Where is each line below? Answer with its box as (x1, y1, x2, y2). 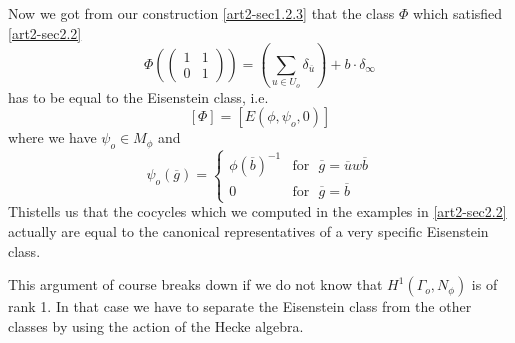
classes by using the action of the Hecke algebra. (8, 315, 304, 336)
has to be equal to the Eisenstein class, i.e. (8, 86, 269, 107)
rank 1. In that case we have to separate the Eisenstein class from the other (8, 296, 472, 317)
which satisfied (412, 3, 503, 23)
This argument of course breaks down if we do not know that (8, 274, 383, 295)
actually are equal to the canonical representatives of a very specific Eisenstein (8, 220, 489, 241)
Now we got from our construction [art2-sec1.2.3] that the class (8, 3, 395, 23)
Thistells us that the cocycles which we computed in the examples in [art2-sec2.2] (8, 201, 507, 222)
